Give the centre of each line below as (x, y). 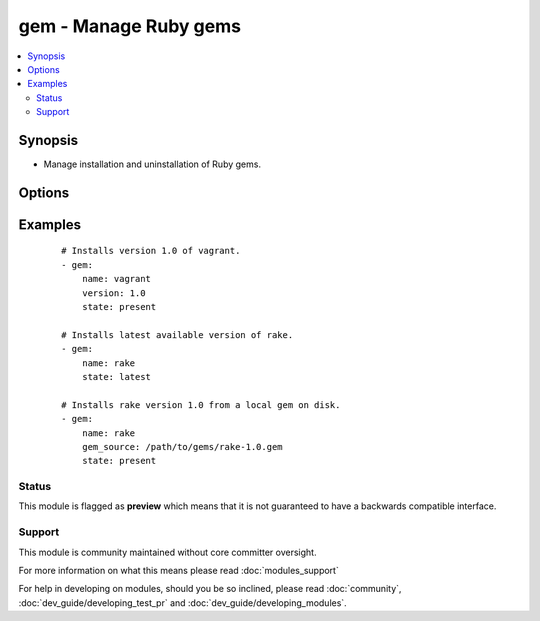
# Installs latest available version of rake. (177, 334)
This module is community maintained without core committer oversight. (167, 552)
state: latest (116, 376)
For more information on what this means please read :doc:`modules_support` (178, 570)
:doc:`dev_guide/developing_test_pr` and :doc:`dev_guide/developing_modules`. (182, 602)
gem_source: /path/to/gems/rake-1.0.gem (182, 446)
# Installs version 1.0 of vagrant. (151, 251)
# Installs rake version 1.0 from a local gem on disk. (201, 404)
